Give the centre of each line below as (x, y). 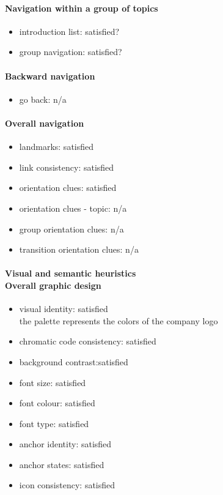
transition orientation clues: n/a (79, 249)
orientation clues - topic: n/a (73, 208)
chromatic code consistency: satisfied (88, 341)
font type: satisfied (54, 423)
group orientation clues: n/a (71, 229)
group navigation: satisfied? (71, 52)
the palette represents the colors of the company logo (119, 320)
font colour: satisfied (57, 403)
